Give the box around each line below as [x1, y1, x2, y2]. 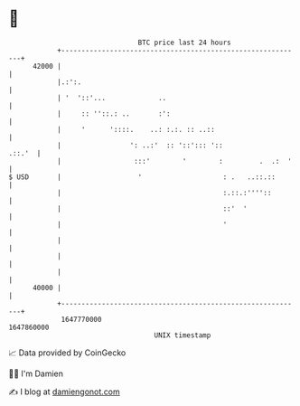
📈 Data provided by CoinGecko [8, 347, 127, 358]
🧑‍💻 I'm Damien [8, 368, 64, 379]
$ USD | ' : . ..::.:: [8, 172, 277, 182]
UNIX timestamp [154, 330, 211, 340]
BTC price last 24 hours [137, 38, 231, 47]
